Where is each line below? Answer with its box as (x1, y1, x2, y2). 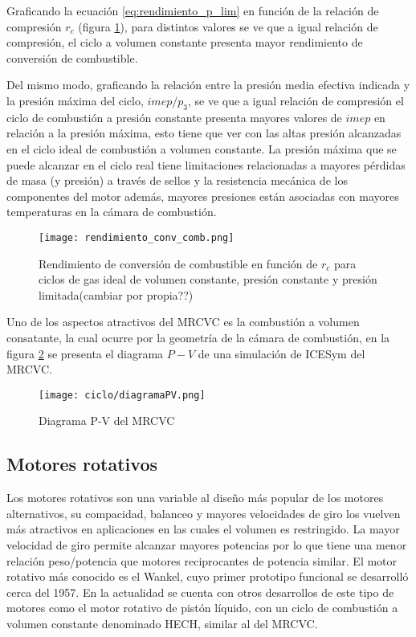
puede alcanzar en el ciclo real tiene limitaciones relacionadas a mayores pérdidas (6, 156, 406, 173)
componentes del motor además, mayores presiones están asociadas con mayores (6, 187, 399, 204)
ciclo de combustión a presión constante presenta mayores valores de (6, 108, 342, 125)
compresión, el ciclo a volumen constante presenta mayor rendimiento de (6, 34, 363, 51)
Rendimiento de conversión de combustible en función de (39, 255, 318, 272)
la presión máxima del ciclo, (6, 92, 144, 108)
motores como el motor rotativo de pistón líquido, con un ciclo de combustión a (6, 599, 398, 616)
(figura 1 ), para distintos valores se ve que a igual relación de (78, 18, 378, 35)
